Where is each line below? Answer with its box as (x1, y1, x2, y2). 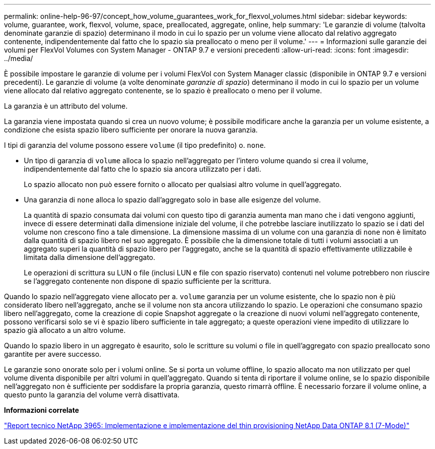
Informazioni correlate (4, 406, 79, 414)
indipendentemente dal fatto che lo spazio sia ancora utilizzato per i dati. (24, 165, 261, 173)
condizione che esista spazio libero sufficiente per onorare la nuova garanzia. (4, 126, 258, 134)
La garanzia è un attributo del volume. (4, 102, 128, 110)
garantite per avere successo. (4, 350, 101, 358)
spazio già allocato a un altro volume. (4, 326, 126, 334)
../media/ (4, 54, 33, 63)
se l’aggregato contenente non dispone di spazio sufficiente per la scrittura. (24, 277, 271, 285)
